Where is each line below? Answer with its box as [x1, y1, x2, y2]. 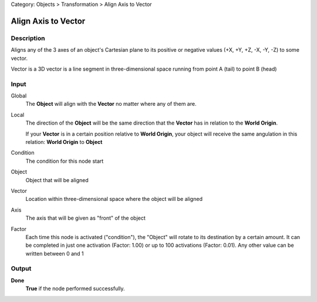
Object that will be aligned [25, 176, 89, 183]
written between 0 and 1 [25, 250, 85, 257]
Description [11, 34, 45, 42]
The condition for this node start [25, 157, 104, 165]
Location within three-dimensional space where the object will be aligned [25, 196, 203, 203]
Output [11, 264, 32, 273]
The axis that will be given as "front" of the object [25, 214, 146, 222]
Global [11, 92, 27, 99]
